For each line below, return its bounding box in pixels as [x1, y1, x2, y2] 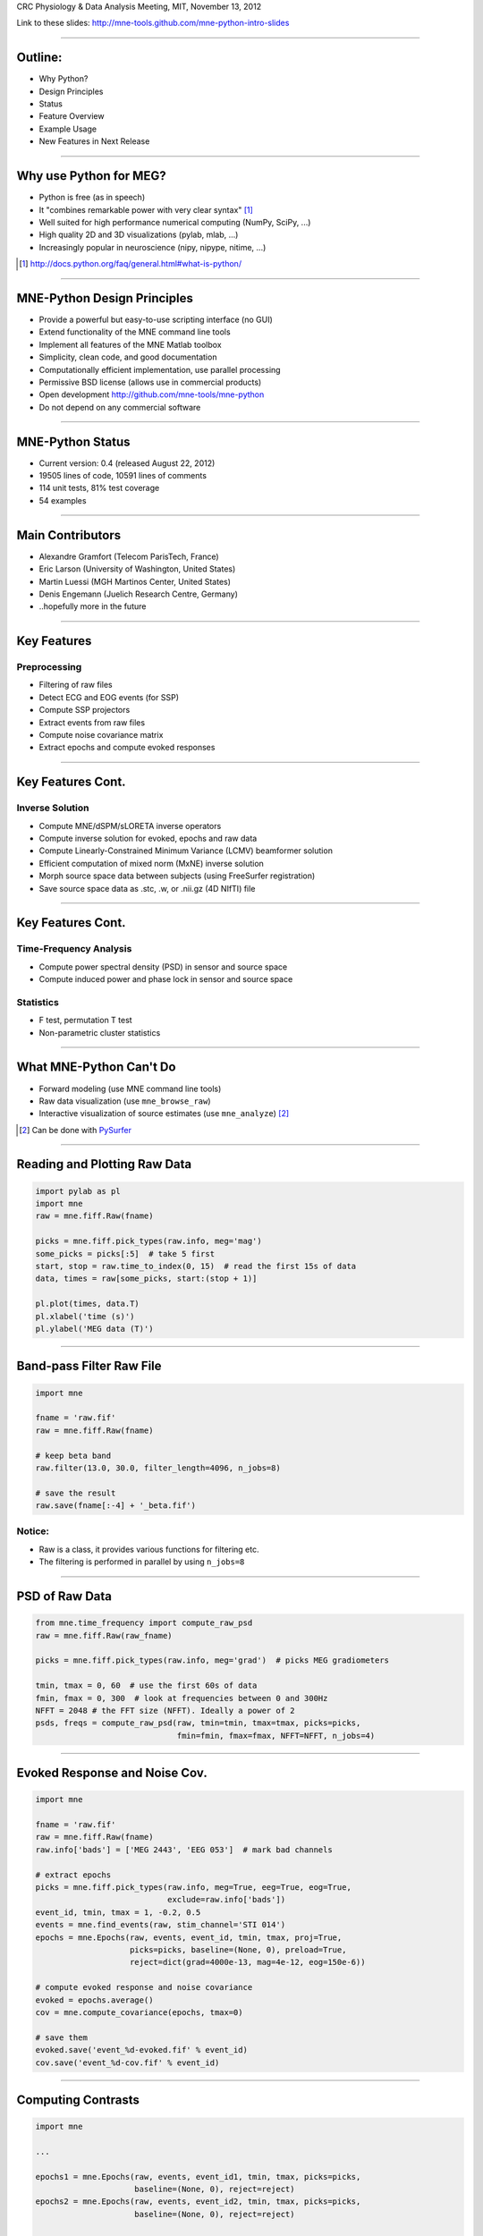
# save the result [35, 1487, 116, 1498]
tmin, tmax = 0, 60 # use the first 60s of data [35, 1681, 258, 1690]
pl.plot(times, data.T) [35, 1299, 140, 1309]
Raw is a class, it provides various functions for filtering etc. [38, 1544, 259, 1554]
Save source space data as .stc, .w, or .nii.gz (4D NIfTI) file [38, 883, 256, 894]
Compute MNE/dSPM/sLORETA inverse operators [38, 820, 222, 831]
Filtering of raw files [38, 680, 114, 690]
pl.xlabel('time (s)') [35, 1311, 135, 1321]
